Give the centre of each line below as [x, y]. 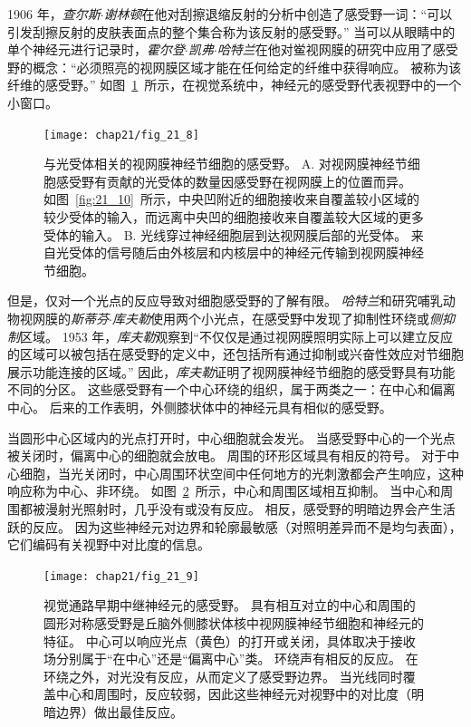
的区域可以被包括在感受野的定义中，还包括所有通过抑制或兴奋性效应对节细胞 [235, 354]
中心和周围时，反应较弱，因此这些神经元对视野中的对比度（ [233, 694]
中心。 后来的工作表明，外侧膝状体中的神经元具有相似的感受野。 [200, 407]
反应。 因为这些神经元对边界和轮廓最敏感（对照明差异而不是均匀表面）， [247, 526]
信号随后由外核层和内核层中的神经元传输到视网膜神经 [265, 252]
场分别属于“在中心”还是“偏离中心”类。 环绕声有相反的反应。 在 [231, 659]
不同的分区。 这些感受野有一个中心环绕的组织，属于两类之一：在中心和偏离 [231, 389]
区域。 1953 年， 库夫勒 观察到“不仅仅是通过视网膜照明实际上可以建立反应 [236, 336]
